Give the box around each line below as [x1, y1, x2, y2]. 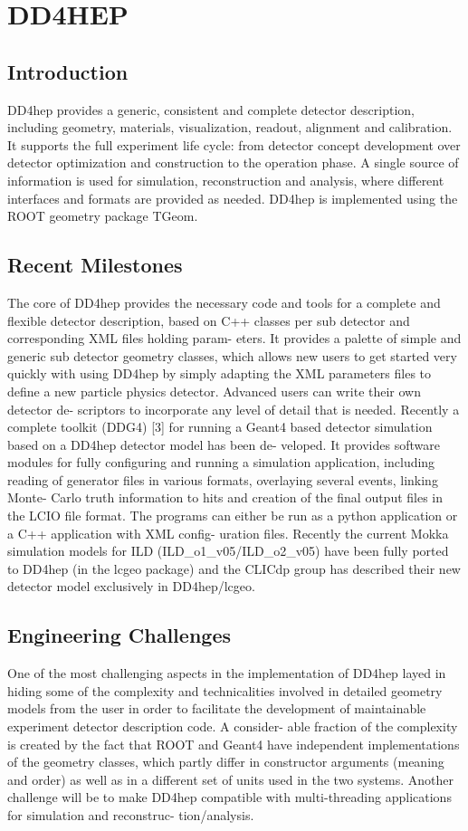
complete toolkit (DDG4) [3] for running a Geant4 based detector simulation [7, 417, 433, 436]
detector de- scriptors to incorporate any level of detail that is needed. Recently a [7, 399, 460, 418]
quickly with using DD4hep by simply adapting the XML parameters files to [7, 364, 432, 383]
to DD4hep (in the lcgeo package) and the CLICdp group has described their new [7, 559, 461, 578]
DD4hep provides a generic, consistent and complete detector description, [7, 100, 415, 119]
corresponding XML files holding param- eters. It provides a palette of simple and [7, 329, 462, 348]
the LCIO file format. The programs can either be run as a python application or [7, 506, 458, 525]
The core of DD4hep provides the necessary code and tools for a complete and [7, 292, 441, 311]
